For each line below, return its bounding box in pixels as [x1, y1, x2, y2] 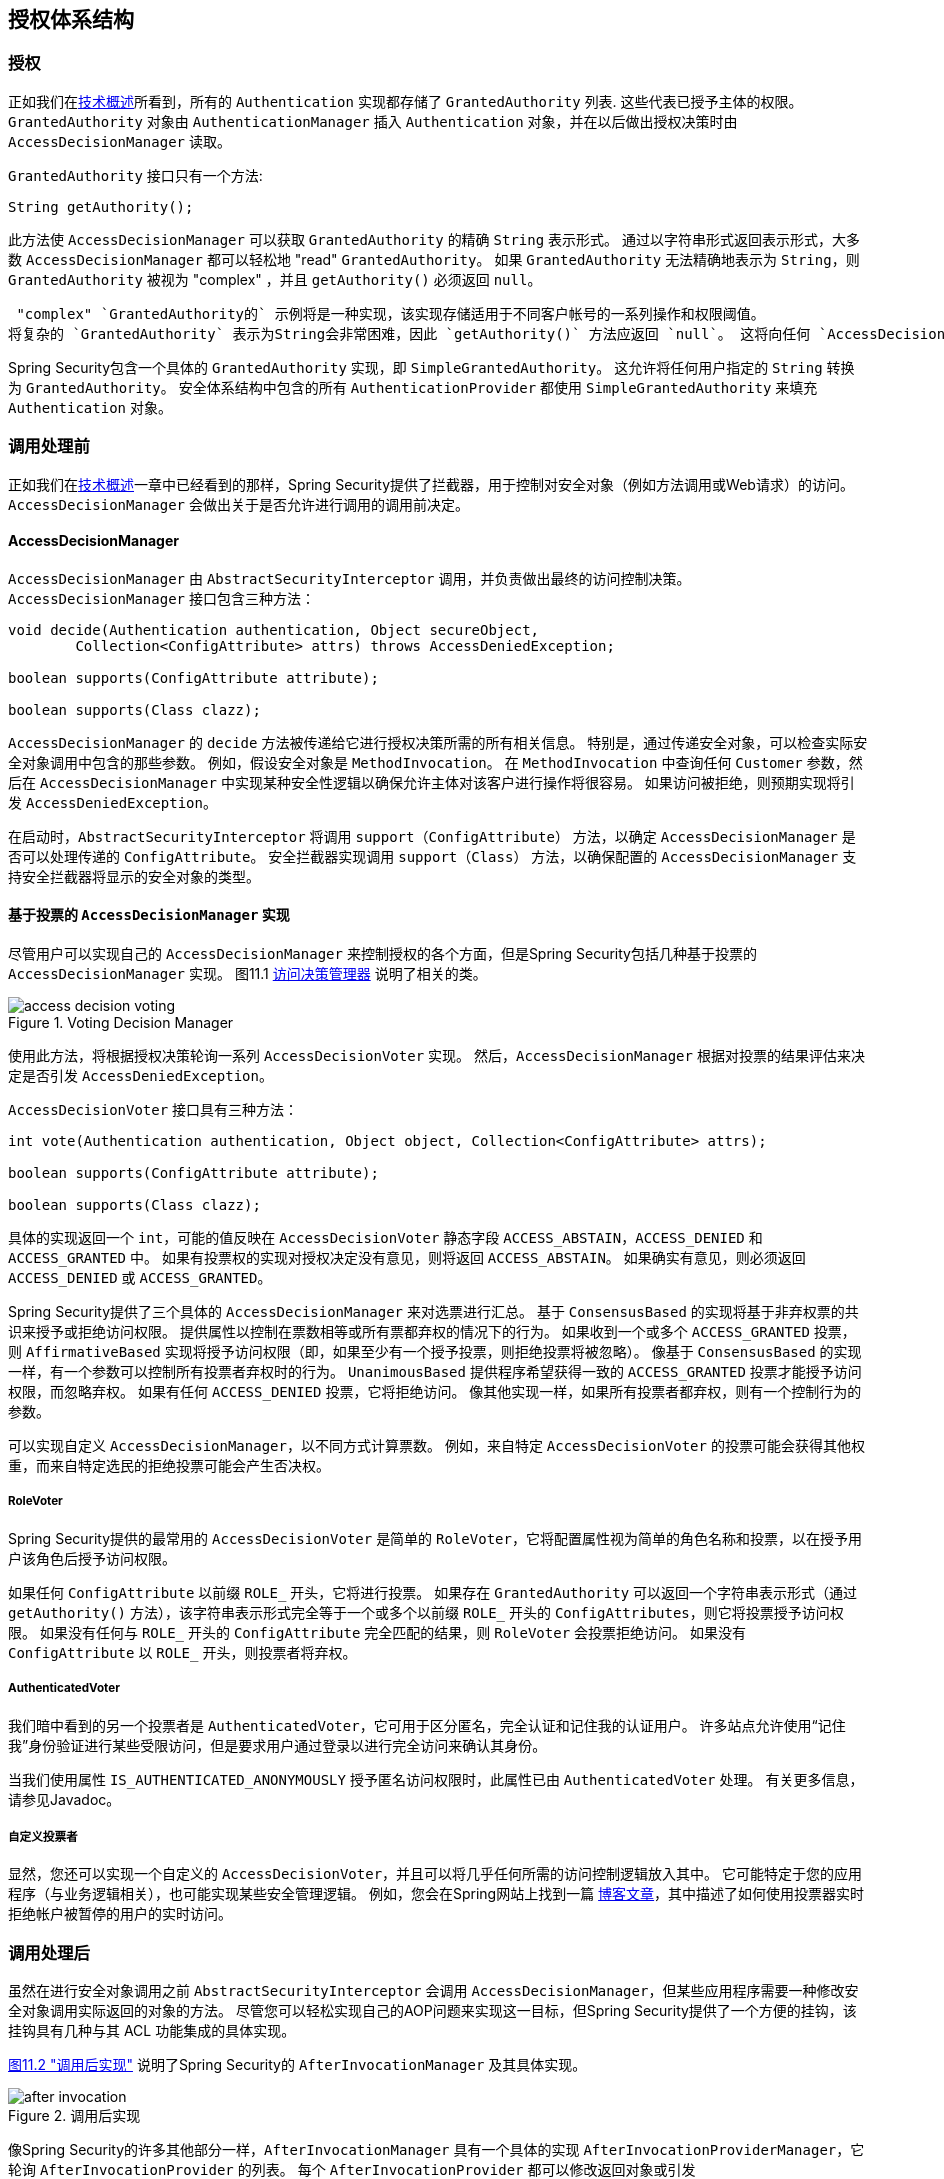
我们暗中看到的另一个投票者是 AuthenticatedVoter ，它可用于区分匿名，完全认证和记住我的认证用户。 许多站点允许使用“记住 [8, 1716, 846, 1734]
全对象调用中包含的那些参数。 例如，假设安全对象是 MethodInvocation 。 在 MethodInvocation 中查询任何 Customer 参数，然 [8, 753, 863, 771]
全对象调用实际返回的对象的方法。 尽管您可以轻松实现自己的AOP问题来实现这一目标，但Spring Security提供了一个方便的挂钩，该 [8, 2002, 857, 2020]
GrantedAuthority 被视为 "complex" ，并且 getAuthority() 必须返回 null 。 [8, 270, 542, 288]
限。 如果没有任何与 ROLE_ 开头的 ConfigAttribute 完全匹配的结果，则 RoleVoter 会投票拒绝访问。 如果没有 [8, 1623, 746, 1641]
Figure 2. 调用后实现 [8, 2107, 141, 2125]
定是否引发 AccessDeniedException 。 [8, 1066, 273, 1084]
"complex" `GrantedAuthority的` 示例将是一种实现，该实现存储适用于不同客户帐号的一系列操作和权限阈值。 [16, 305, 765, 322]
